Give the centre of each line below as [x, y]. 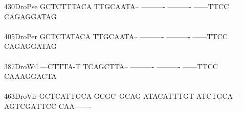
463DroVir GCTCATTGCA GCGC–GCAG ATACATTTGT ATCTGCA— [122, 96]
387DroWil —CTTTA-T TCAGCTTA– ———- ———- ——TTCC [111, 66]
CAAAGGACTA [30, 76]
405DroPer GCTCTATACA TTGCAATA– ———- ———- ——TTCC [116, 36]
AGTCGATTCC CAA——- [48, 106]
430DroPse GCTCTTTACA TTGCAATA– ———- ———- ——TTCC [117, 6]
